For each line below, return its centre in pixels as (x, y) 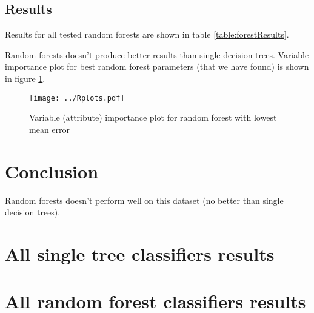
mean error (50, 129)
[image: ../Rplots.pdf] (77, 98)
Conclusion (52, 171)
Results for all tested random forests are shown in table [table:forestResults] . (147, 34)
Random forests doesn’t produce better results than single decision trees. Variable (157, 54)
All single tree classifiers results (140, 253)
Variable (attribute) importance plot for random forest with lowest (153, 117)
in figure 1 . (25, 78)
